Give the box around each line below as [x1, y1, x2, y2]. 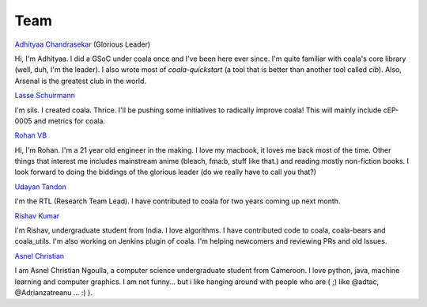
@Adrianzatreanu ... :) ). [14, 287, 93, 297]
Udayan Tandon [14, 182, 66, 191]
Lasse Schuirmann [14, 91, 75, 100]
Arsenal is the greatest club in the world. [14, 76, 146, 85]
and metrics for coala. [33, 116, 106, 126]
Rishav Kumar [14, 210, 60, 221]
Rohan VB [14, 131, 47, 140]
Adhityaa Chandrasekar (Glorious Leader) [14, 40, 151, 49]
